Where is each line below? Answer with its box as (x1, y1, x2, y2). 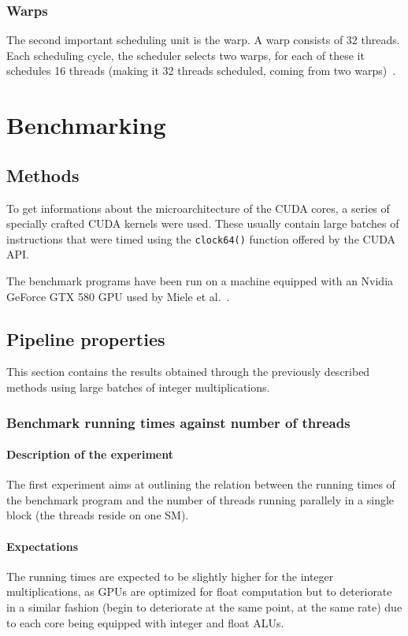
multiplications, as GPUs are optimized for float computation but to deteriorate (6, 583, 392, 600)
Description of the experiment (6, 446, 173, 463)
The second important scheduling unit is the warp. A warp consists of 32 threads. (6, 32, 400, 48)
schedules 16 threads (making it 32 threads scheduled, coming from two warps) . (6, 62, 396, 79)
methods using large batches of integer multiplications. (6, 379, 270, 395)
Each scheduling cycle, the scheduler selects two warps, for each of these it (6, 46, 365, 63)
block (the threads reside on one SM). (6, 507, 189, 523)
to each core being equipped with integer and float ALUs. (6, 614, 284, 630)
